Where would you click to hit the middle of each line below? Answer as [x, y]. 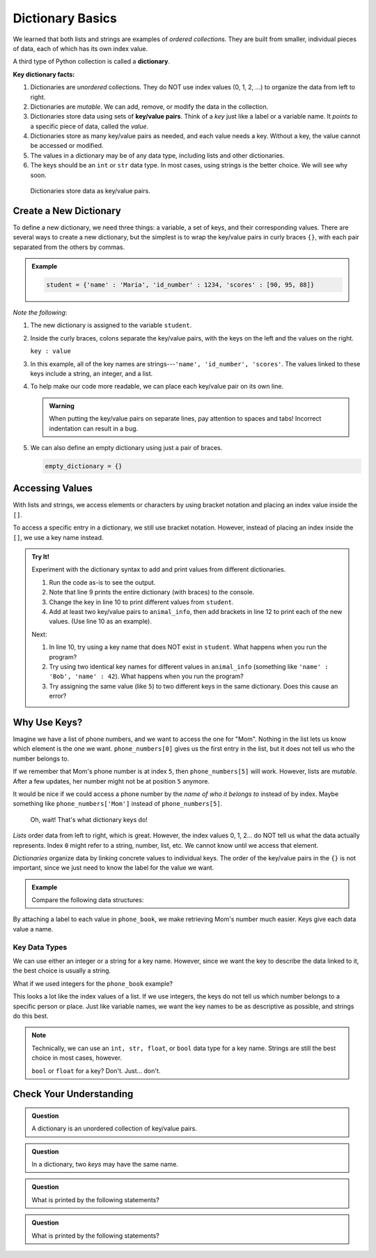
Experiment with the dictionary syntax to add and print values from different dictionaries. [159, 569]
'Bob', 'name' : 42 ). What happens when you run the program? [146, 676]
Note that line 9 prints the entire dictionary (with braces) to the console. [151, 592]
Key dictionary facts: [44, 74]
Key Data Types [40, 947]
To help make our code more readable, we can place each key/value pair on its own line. [157, 387]
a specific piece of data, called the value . [89, 126]
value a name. [33, 929]
